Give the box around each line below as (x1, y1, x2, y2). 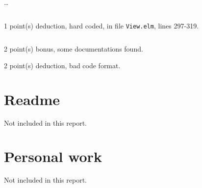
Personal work (4, 146, 102, 166)
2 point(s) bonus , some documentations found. (4, 44, 143, 54)
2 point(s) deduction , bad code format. (4, 60, 121, 70)
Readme (4, 89, 60, 109)
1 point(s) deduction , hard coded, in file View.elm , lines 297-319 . (4, 20, 199, 30)
